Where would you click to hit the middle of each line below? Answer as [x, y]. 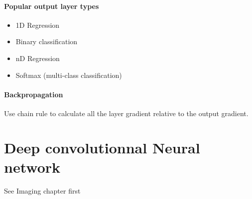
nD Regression [38, 58]
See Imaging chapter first [42, 190]
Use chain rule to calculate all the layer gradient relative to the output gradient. [126, 113]
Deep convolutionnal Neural [102, 147]
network [32, 166]
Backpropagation [34, 94]
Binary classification [47, 41]
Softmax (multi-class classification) [69, 75]
